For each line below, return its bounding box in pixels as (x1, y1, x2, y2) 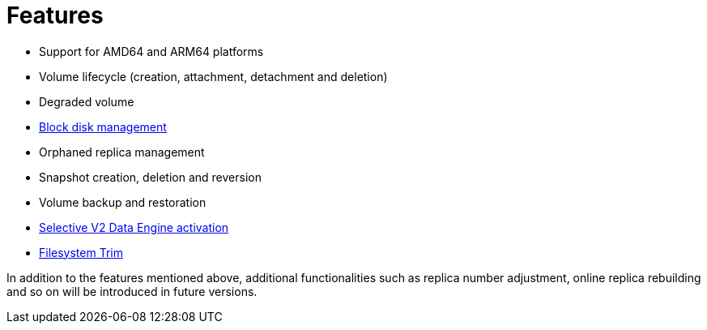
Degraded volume (39, 94, 134, 109)
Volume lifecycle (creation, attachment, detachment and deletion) (39, 69, 388, 84)
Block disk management (39, 119, 167, 134)
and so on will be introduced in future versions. (6, 284, 258, 298)
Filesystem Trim (39, 245, 123, 259)
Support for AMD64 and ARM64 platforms (39, 44, 264, 58)
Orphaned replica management (39, 144, 205, 159)
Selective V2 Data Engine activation (39, 220, 229, 234)
